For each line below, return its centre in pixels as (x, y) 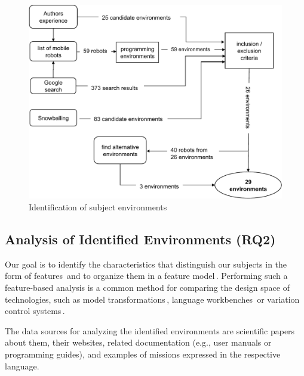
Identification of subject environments (98, 207)
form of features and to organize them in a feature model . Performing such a (146, 276)
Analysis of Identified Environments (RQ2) (140, 239)
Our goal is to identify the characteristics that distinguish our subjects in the (146, 264)
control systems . (35, 311)
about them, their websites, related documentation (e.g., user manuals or (138, 342)
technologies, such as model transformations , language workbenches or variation (152, 299)
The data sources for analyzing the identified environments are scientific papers (150, 330)
